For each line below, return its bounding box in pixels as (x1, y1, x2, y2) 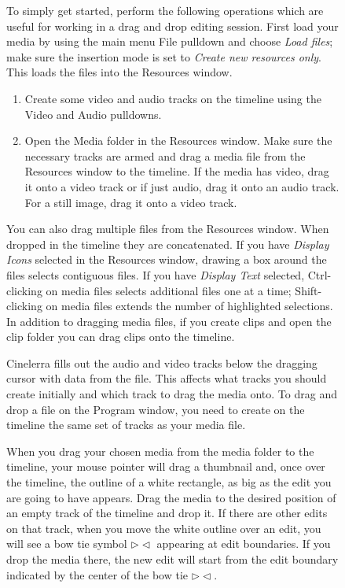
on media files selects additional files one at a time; (46, 282, 292, 298)
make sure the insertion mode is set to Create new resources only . (6, 48, 321, 65)
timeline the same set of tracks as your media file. (6, 416, 246, 433)
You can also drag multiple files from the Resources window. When (6, 220, 329, 237)
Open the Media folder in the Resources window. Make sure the (24, 132, 332, 149)
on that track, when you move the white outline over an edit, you (6, 520, 321, 536)
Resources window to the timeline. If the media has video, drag (24, 163, 329, 179)
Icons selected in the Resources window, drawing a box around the (6, 251, 327, 268)
